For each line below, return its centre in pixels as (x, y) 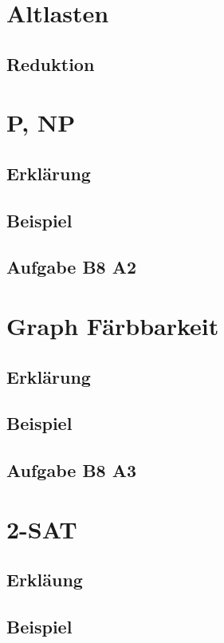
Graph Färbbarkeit (113, 326)
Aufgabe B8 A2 (72, 267)
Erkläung (45, 580)
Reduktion (51, 63)
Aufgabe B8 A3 (72, 470)
